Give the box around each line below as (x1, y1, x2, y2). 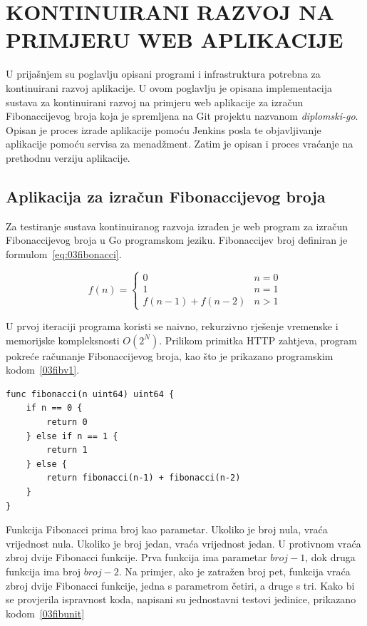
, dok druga (305, 550, 356, 565)
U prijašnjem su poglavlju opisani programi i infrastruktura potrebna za (6, 66, 321, 81)
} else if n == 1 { (26, 431, 118, 441)
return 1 (46, 445, 88, 456)
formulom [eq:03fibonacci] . (6, 246, 122, 261)
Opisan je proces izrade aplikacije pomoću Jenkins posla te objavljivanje (6, 122, 321, 137)
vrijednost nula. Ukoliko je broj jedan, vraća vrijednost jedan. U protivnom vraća (6, 535, 361, 550)
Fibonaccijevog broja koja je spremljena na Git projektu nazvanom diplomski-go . (6, 108, 358, 123)
